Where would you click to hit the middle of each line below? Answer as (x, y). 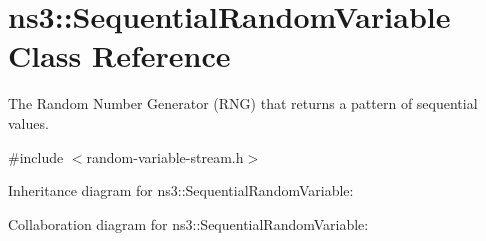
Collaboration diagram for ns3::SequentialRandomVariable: (188, 223)
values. (28, 122)
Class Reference (119, 55)
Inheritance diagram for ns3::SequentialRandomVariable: (181, 190)
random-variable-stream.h (165, 156)
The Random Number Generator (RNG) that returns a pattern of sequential (243, 103)
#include (36, 156)
